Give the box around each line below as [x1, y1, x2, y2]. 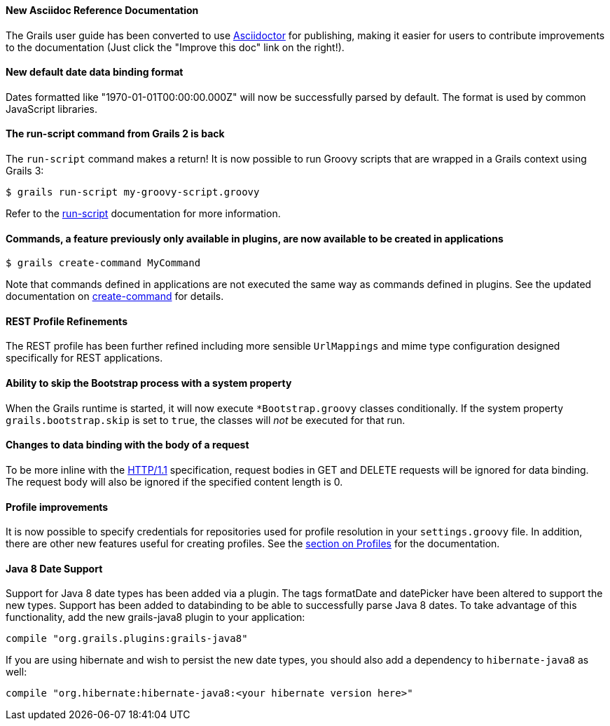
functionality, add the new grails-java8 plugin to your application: [6, 611, 305, 624]
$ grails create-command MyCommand [6, 257, 201, 269]
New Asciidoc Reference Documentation [6, 4, 199, 16]
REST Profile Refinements [6, 315, 127, 327]
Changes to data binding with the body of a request [6, 439, 249, 451]
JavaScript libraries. [6, 102, 98, 115]
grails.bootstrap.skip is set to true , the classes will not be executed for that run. [6, 413, 405, 426]
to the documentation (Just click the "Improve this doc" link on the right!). [6, 41, 345, 53]
